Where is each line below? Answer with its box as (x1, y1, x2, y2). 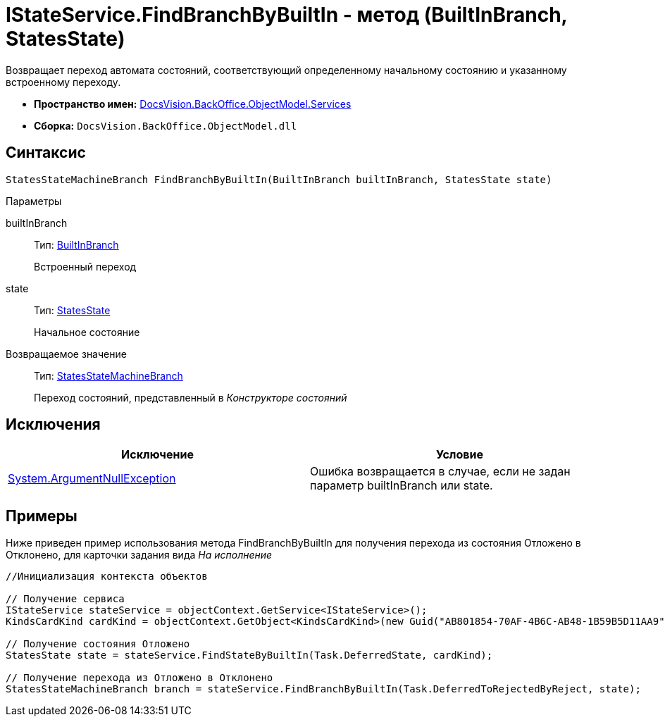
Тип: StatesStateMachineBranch (34, 369, 183, 382)
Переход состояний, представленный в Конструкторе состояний (34, 391, 347, 404)
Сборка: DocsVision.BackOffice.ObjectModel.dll (34, 119, 297, 132)
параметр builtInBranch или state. (310, 478, 493, 493)
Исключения (6, 416, 101, 434)
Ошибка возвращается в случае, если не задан (310, 464, 571, 479)
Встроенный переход (34, 260, 137, 273)
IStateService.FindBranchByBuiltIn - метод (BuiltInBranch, (6, 3, 568, 27)
